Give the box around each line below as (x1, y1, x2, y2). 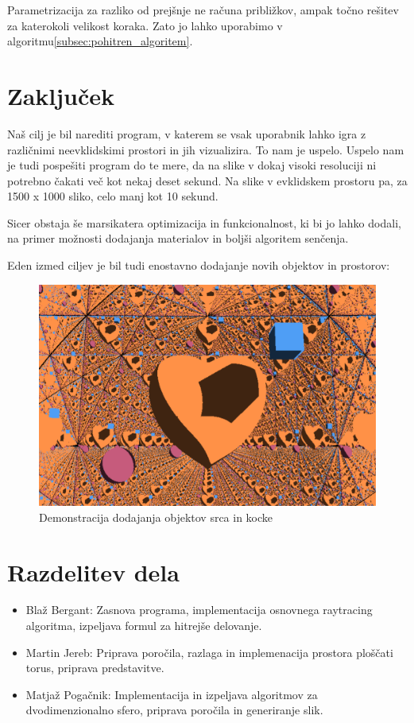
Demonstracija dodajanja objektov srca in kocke (39, 508, 273, 525)
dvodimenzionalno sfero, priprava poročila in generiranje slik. (25, 702, 323, 718)
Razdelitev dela (7, 555, 180, 588)
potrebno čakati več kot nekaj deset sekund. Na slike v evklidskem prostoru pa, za (7, 172, 408, 189)
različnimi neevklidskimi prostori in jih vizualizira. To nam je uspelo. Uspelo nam (7, 141, 404, 157)
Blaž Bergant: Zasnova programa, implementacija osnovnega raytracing (25, 601, 373, 618)
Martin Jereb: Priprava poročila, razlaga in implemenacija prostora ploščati (25, 643, 393, 660)
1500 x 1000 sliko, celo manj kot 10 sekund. (7, 188, 219, 204)
